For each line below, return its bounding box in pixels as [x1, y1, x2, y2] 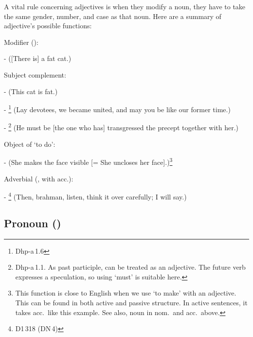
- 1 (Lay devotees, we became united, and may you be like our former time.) [4, 103, 231, 114]
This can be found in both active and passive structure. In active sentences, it [15, 297, 248, 307]
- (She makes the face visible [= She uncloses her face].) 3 [4, 156, 173, 167]
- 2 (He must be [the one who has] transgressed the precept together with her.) [4, 121, 238, 133]
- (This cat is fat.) [4, 86, 58, 96]
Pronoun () [4, 215, 61, 230]
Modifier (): [4, 37, 38, 47]
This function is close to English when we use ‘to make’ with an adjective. [15, 288, 236, 298]
